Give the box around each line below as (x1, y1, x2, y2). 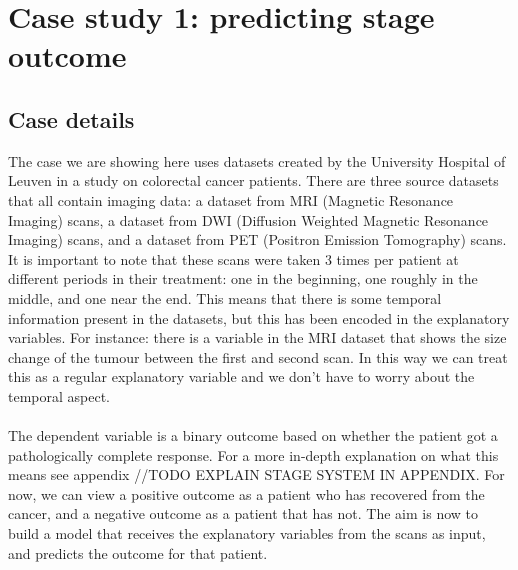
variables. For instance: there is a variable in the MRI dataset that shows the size (8, 327, 507, 348)
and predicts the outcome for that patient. (8, 542, 268, 563)
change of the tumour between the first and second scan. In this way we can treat (8, 346, 508, 367)
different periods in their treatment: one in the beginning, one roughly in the (8, 268, 478, 289)
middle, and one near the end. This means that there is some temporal (8, 287, 442, 308)
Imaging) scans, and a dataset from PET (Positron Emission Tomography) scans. (8, 229, 507, 250)
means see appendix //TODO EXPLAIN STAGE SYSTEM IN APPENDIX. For (8, 464, 505, 485)
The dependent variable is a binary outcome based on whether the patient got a (8, 425, 498, 446)
